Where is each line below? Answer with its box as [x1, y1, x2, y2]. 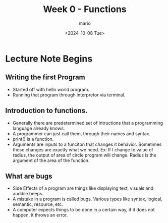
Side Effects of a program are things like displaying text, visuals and [12, 185, 154, 191]
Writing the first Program [5, 73, 86, 82]
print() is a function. [12, 136, 54, 142]
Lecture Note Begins [5, 53, 93, 64]
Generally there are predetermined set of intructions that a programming [12, 120, 163, 126]
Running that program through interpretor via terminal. [12, 92, 126, 98]
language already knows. [12, 125, 65, 131]
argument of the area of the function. [12, 157, 90, 163]
